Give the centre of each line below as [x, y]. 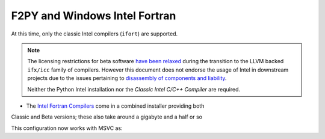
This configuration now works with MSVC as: [67, 128]
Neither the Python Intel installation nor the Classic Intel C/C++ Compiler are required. [134, 89]
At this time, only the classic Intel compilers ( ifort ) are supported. [94, 34]
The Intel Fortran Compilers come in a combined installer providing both [115, 106]
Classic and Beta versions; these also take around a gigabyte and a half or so [107, 117]
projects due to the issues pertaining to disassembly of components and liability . [127, 78]
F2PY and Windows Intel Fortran [94, 16]
